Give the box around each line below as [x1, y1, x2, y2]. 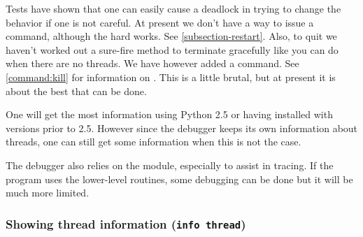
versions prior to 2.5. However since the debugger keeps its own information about [6, 120, 358, 135]
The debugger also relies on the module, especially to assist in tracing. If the [6, 157, 334, 172]
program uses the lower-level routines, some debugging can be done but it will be [6, 171, 353, 186]
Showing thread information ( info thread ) [6, 215, 246, 232]
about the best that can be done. [6, 83, 147, 98]
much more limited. [6, 185, 90, 200]
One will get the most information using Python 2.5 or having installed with [6, 107, 333, 122]
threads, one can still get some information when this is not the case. [6, 134, 301, 149]
